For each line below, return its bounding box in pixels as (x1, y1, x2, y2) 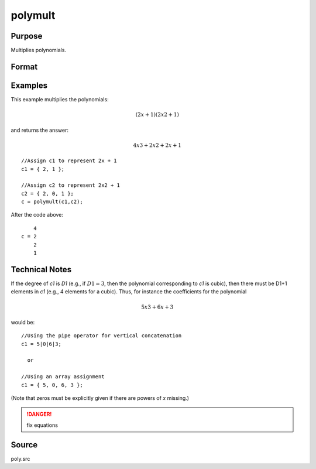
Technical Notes (11, 264, 72, 275)
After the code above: (11, 211, 64, 218)
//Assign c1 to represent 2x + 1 (21, 158, 117, 164)
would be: (11, 319, 35, 326)
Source (11, 440, 38, 450)
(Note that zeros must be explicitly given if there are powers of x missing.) (11, 395, 190, 402)
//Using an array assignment (21, 374, 105, 380)
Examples (11, 80, 48, 90)
